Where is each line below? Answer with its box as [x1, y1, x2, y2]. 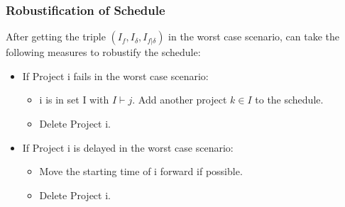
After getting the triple [6, 29, 106, 44]
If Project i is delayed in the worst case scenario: [22, 140, 234, 155]
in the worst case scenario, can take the [168, 29, 340, 44]
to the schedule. [255, 92, 324, 107]
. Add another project [132, 92, 227, 107]
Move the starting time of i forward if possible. [39, 164, 243, 179]
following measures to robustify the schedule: [6, 45, 201, 60]
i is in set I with [39, 92, 109, 107]
